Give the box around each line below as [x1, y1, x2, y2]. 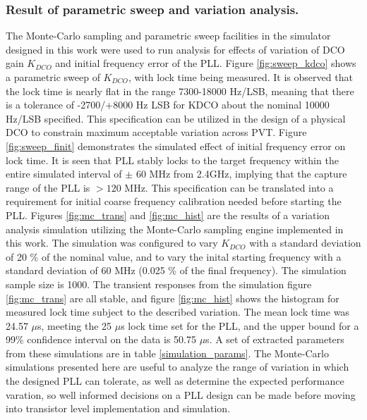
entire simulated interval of [6, 166, 122, 181]
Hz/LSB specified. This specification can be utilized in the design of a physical [6, 111, 346, 125]
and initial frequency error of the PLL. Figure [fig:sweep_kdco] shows [55, 56, 356, 70]
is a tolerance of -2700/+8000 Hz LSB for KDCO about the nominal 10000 [6, 97, 330, 112]
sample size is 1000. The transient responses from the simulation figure [6, 276, 312, 291]
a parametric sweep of [6, 70, 100, 84]
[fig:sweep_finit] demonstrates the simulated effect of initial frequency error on [6, 138, 346, 153]
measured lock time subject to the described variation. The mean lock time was [6, 304, 349, 319]
